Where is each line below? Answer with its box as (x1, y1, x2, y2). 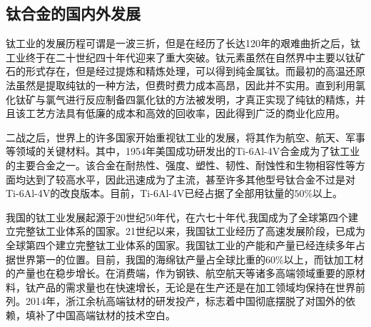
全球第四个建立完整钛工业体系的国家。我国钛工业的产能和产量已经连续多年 (6, 237, 355, 252)
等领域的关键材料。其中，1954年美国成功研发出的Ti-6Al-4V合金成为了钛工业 (6, 144, 360, 159)
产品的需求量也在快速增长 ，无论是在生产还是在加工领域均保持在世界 (35, 279, 355, 294)
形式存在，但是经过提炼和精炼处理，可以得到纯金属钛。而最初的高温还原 (25, 64, 365, 79)
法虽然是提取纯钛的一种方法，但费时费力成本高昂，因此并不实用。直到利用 (6, 77, 355, 92)
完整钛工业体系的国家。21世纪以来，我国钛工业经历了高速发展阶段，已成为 (15, 223, 365, 238)
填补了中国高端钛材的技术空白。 (25, 307, 176, 322)
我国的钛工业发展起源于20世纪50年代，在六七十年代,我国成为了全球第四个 (6, 209, 348, 224)
